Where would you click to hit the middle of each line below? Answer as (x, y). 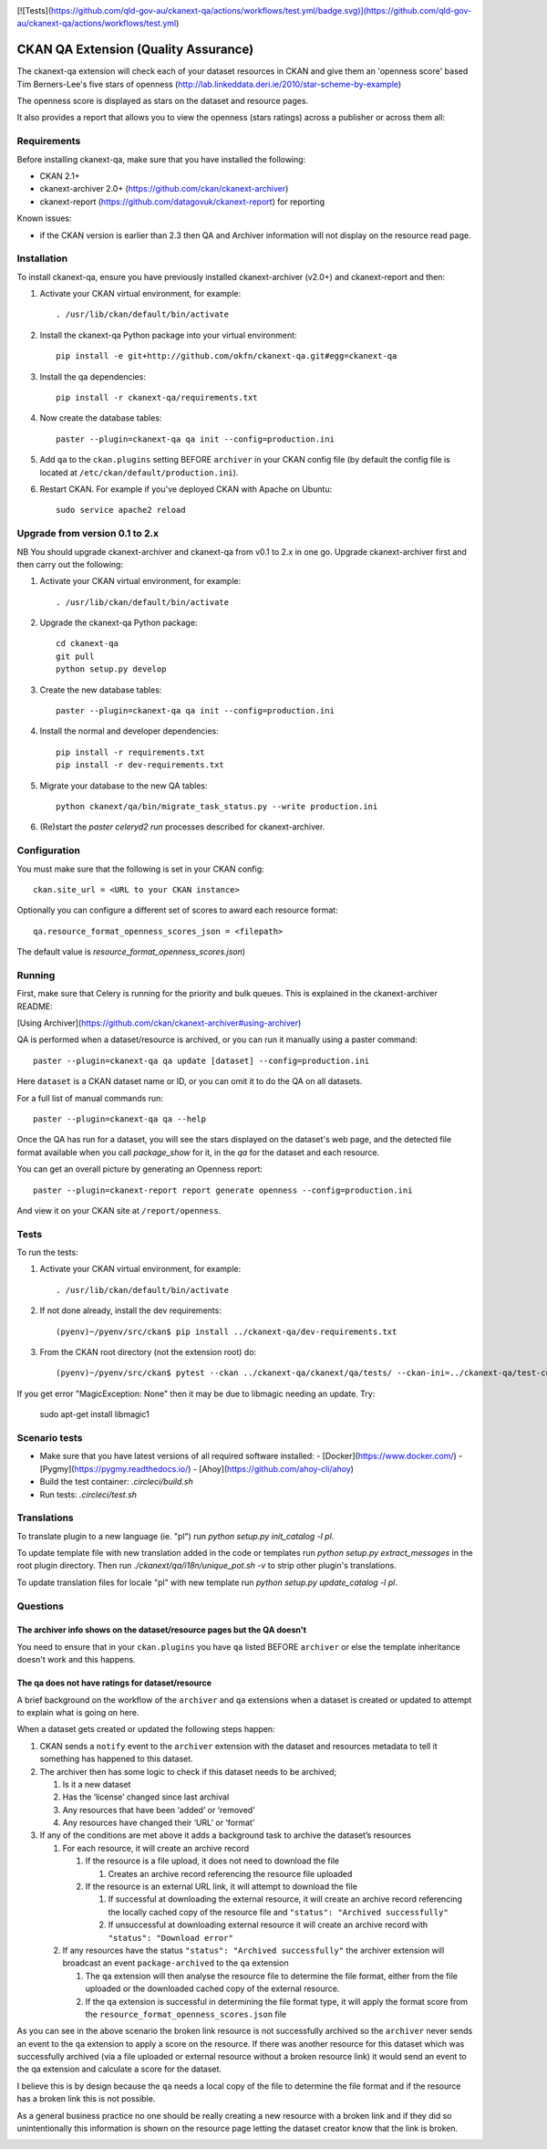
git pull (75, 656)
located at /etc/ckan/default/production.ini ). (139, 472)
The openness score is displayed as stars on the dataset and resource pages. (163, 101)
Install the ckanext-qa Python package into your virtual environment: (168, 335)
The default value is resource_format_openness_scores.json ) (131, 952)
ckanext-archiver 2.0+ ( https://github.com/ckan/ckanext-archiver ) (164, 189)
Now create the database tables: (101, 418)
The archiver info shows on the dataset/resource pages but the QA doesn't (162, 1630)
